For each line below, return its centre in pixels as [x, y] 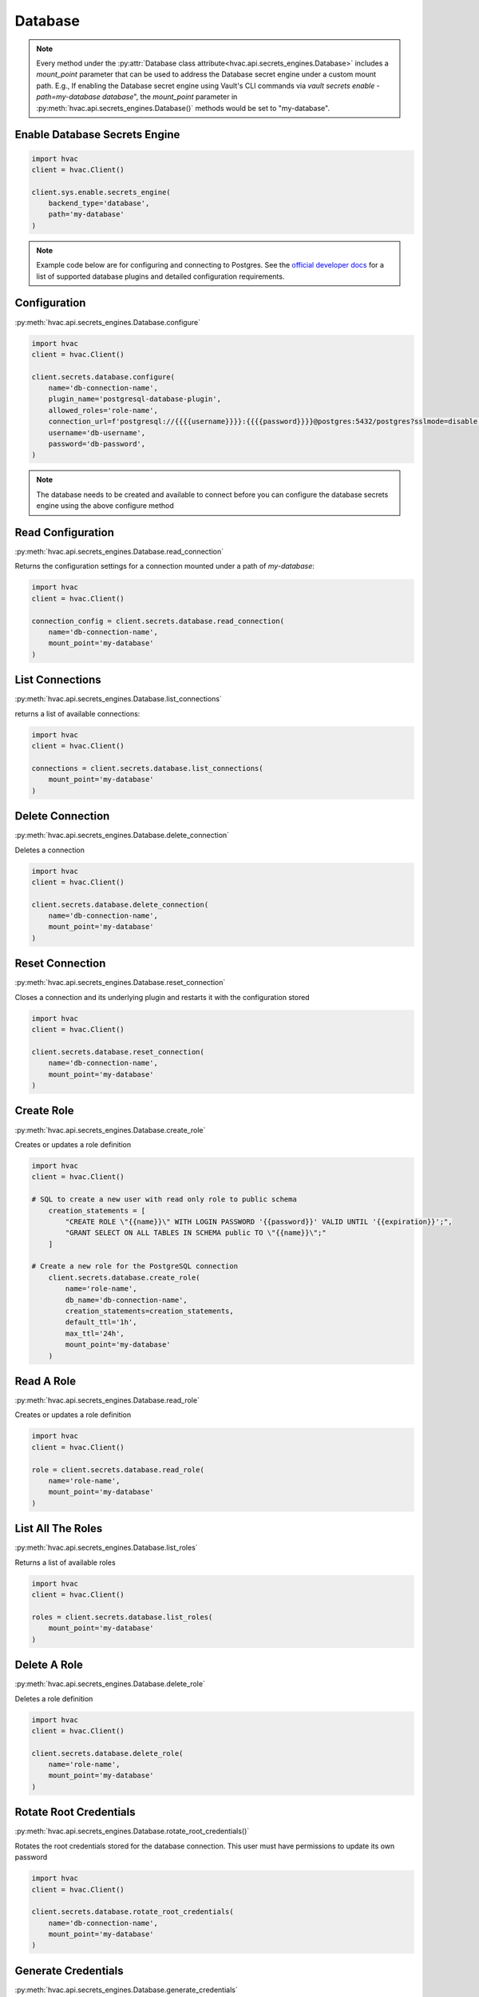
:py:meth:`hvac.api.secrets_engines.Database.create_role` [110, 1130]
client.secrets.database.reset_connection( [118, 1052]
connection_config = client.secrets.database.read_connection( [158, 621]
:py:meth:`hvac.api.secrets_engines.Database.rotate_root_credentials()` [132, 1831]
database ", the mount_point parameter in [170, 97]
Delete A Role [49, 1665]
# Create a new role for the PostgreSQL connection [135, 1266]
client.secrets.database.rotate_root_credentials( [133, 1912]
